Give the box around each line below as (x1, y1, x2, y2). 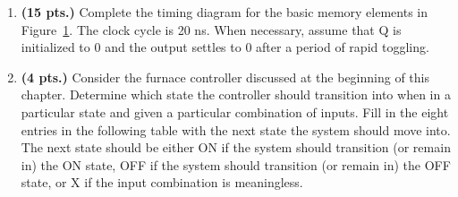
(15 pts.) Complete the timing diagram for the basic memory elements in (21, 3, 428, 21)
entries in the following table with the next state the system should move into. (21, 120, 451, 139)
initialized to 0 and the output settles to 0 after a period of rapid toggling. (21, 38, 429, 56)
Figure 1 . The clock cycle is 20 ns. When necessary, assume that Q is (21, 20, 402, 39)
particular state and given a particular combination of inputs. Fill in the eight (21, 102, 449, 121)
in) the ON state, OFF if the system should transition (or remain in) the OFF (21, 155, 451, 174)
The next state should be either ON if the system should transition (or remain (21, 138, 451, 157)
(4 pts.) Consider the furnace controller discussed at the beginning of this (21, 67, 429, 86)
